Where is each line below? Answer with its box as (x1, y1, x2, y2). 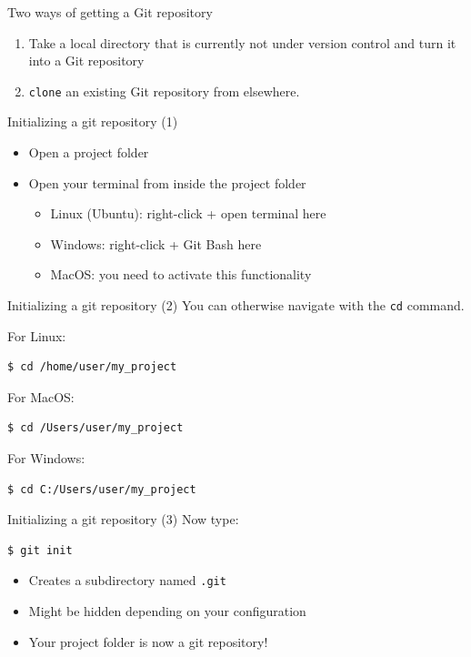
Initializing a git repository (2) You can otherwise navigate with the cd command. (7, 296, 465, 314)
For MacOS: (7, 387, 75, 406)
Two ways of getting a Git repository (7, 3, 213, 21)
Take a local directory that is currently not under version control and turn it (28, 33, 456, 52)
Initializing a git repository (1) (7, 112, 178, 131)
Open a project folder (28, 143, 149, 162)
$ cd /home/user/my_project (7, 360, 177, 374)
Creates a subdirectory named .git (28, 571, 226, 590)
